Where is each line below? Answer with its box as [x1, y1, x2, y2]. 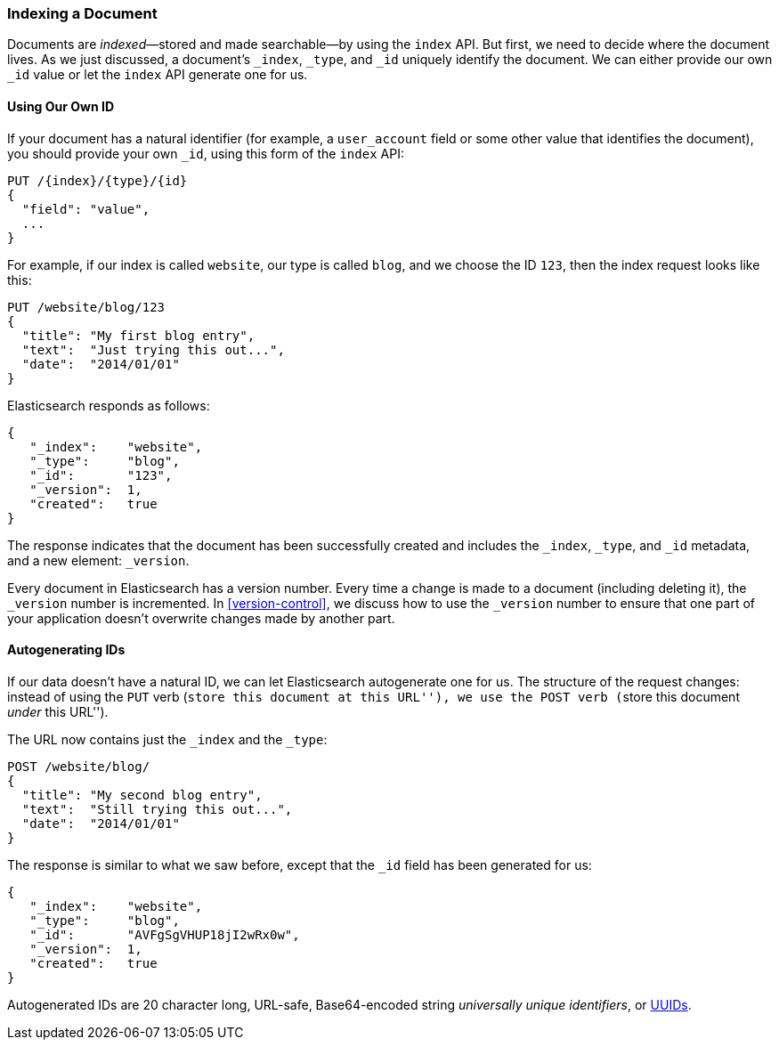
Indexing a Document [7, 4, 158, 22]
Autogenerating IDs [7, 642, 126, 658]
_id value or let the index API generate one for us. [7, 67, 308, 83]
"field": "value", [21, 201, 150, 216]
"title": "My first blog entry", [21, 328, 256, 343]
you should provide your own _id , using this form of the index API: [7, 145, 404, 161]
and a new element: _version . [7, 552, 190, 568]
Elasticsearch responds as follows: [7, 397, 210, 413]
